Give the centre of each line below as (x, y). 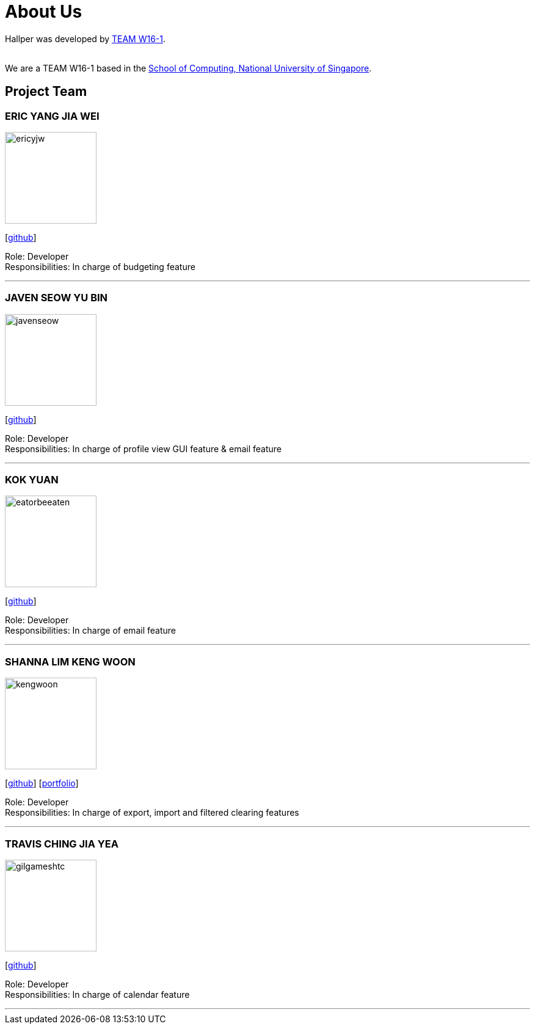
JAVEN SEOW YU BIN (56, 298)
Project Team (46, 92)
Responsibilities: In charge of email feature (90, 631)
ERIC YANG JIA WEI (52, 116)
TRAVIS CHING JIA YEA (62, 844)
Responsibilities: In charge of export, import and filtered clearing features (152, 813)
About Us (44, 12)
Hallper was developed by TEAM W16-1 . (86, 38)
